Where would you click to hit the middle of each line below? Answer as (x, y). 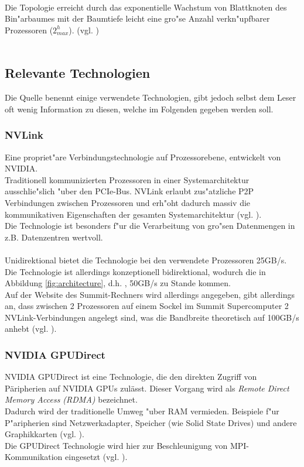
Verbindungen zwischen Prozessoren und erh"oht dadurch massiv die (128, 202)
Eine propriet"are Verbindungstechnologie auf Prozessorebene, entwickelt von (143, 157)
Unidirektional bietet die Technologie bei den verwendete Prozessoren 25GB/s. (146, 260)
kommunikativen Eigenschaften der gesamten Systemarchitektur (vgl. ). (133, 214)
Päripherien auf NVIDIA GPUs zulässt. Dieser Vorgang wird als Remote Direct (147, 388)
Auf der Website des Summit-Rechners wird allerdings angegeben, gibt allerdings (150, 294)
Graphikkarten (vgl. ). (45, 434)
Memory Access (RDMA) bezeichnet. (71, 399)
